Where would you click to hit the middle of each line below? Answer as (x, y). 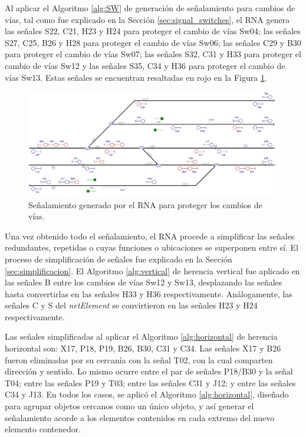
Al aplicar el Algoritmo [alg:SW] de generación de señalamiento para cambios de (150, 8)
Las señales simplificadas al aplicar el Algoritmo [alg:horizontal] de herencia (141, 336)
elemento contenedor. (43, 429)
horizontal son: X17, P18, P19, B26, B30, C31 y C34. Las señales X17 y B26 (143, 348)
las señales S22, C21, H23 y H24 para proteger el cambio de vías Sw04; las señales (153, 31)
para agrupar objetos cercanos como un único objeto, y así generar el (129, 406)
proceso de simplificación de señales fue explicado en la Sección (119, 259)
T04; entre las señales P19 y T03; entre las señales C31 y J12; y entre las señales (150, 382)
